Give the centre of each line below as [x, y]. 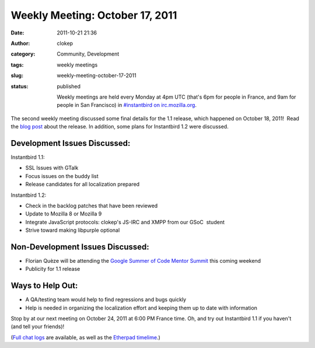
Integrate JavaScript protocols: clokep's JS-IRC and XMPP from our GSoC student [125, 222]
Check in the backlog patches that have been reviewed [92, 206]
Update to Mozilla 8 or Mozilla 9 [64, 214]
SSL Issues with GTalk [52, 168]
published [69, 86]
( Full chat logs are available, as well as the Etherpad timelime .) [85, 337]
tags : [17, 65]
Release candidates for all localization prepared [83, 185]
